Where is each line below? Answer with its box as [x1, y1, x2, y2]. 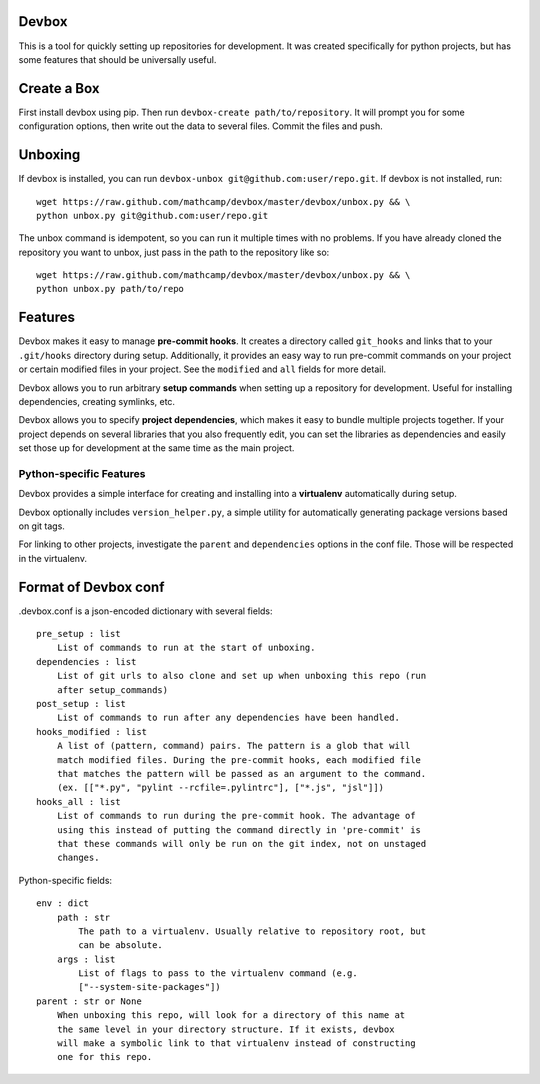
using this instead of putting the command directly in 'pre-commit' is [56, 824, 422, 835]
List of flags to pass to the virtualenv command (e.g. [78, 968, 359, 979]
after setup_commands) [56, 684, 169, 695]
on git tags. [18, 520, 65, 532]
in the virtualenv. [18, 552, 87, 564]
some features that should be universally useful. [18, 53, 217, 65]
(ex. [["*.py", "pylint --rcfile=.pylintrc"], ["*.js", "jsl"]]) [56, 782, 385, 794]
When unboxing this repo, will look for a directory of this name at [56, 1010, 406, 1021]
